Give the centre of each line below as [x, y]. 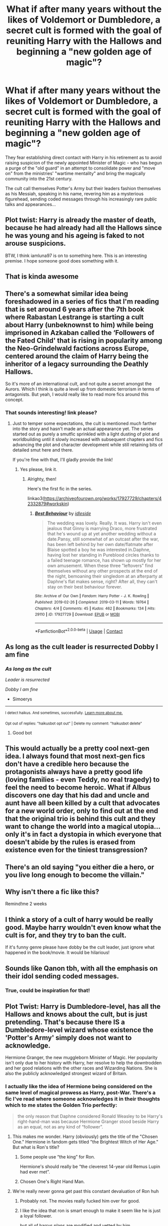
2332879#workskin [47, 504]
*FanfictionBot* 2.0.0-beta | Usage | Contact [79, 630]
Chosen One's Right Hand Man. [52, 1181]
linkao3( [36, 498]
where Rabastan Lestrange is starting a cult [74, 317]
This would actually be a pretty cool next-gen [77, 748]
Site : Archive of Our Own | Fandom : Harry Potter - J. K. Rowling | [92, 596]
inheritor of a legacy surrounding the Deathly [77, 364]
